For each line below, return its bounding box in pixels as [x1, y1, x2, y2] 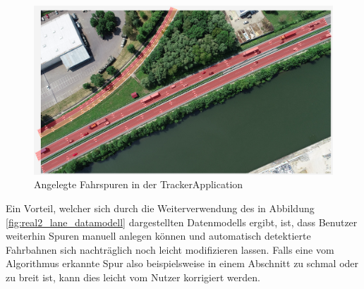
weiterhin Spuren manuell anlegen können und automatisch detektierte [6, 228, 311, 243]
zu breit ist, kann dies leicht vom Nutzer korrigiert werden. [6, 269, 260, 284]
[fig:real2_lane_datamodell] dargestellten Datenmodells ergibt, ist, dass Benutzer [6, 214, 358, 229]
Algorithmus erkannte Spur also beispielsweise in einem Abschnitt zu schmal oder [6, 256, 359, 271]
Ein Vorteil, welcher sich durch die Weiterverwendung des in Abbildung [6, 200, 315, 215]
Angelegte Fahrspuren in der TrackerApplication [34, 177, 243, 192]
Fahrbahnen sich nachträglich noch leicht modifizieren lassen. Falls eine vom [6, 242, 334, 257]
